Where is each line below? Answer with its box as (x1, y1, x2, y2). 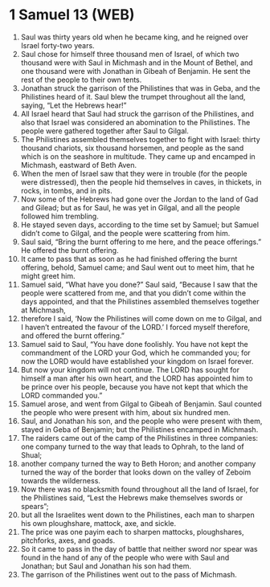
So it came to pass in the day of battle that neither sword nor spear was (20, 544, 258, 553)
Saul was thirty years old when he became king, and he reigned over (20, 32, 248, 42)
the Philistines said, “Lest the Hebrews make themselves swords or (20, 492, 243, 503)
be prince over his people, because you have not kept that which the (20, 381, 248, 391)
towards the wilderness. (20, 475, 101, 485)
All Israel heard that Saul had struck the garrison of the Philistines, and (20, 108, 254, 118)
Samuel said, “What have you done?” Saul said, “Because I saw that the (20, 279, 258, 289)
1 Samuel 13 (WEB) (9, 6, 135, 24)
